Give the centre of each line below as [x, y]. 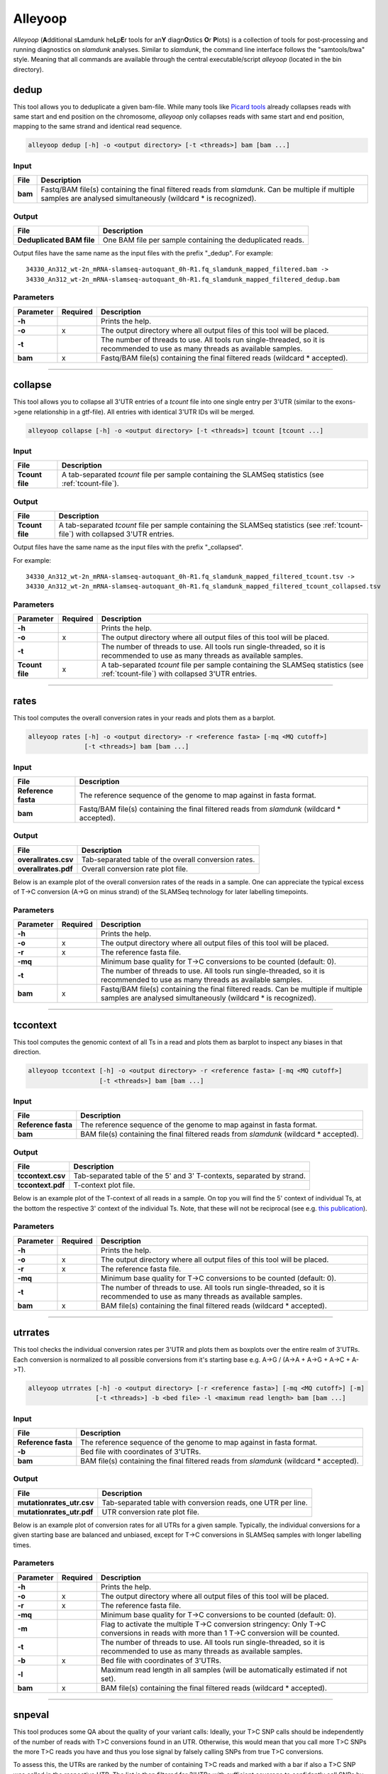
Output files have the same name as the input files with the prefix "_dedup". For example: [143, 253]
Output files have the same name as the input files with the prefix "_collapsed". [128, 547]
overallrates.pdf [45, 869]
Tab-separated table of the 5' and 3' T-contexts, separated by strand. [190, 1176]
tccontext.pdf [41, 1185]
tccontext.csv [41, 1176]
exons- [345, 402]
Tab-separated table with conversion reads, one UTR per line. [205, 1502]
